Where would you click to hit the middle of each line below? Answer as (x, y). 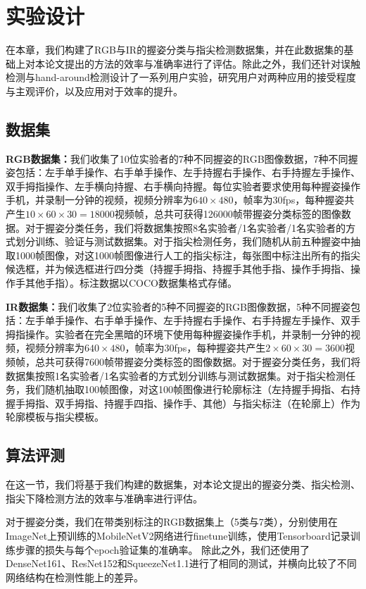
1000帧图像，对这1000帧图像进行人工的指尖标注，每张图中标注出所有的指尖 (188, 255)
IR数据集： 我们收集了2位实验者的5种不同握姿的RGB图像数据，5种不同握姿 (178, 306)
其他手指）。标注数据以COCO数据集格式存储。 (131, 283)
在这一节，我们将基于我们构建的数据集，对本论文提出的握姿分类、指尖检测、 (183, 484)
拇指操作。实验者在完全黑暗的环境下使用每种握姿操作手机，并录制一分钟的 (178, 334)
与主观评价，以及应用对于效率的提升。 (94, 91)
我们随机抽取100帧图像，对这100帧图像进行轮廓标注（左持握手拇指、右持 (193, 389)
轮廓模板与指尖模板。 (55, 417)
